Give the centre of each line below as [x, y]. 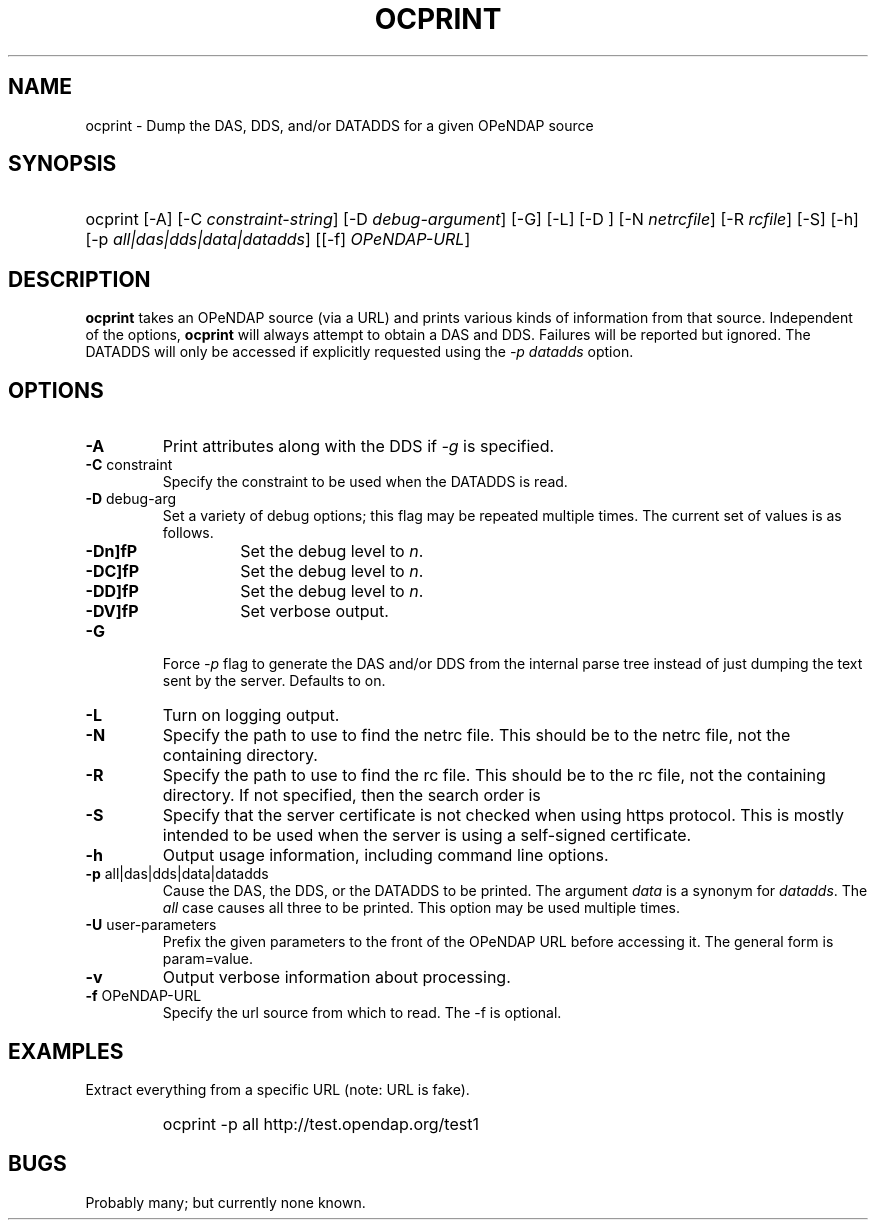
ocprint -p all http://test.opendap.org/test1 [320, 1123]
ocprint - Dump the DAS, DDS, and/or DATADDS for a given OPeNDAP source [339, 125]
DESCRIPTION [79, 279]
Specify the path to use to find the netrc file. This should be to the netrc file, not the [476, 735]
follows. [188, 533]
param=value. [207, 959]
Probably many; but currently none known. [225, 1202]
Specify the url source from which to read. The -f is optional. [362, 1013]
